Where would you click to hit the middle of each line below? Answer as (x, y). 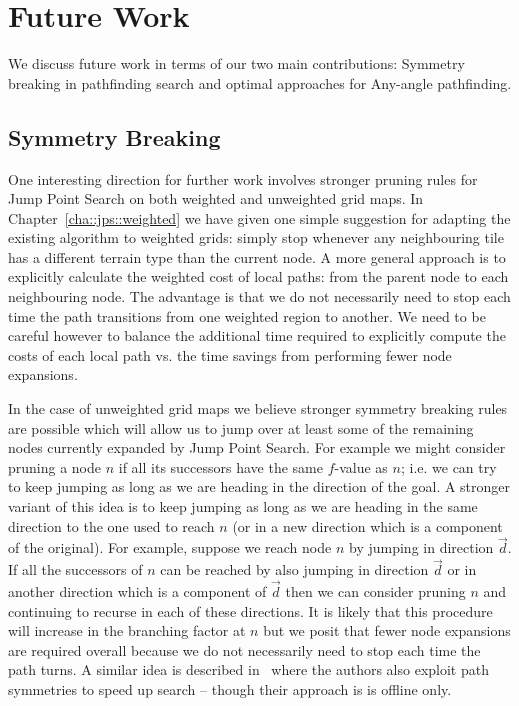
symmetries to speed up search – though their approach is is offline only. (230, 689)
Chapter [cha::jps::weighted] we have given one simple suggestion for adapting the (259, 217)
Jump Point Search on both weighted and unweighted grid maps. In (216, 198)
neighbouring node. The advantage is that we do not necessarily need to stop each (259, 296)
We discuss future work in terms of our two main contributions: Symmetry (236, 63)
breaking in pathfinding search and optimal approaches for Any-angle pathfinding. (260, 82)
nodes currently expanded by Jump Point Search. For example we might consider (257, 447)
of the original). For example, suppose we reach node (170, 547)
